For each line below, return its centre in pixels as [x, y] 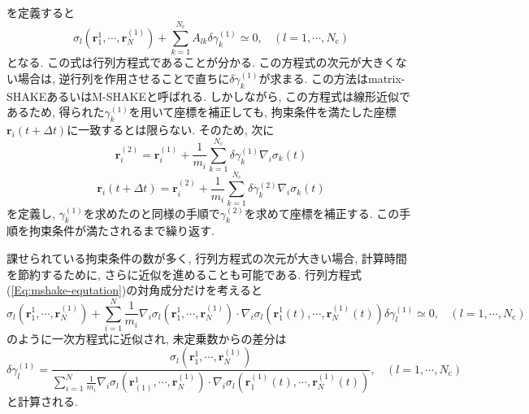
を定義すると [41, 12]
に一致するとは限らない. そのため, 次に [171, 129]
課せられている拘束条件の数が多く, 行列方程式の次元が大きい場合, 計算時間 [207, 257]
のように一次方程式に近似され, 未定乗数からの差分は [147, 338]
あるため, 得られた [56, 112]
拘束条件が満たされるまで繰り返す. [121, 231]
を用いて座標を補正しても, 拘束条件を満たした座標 [262, 112]
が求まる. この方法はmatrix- [332, 78]
